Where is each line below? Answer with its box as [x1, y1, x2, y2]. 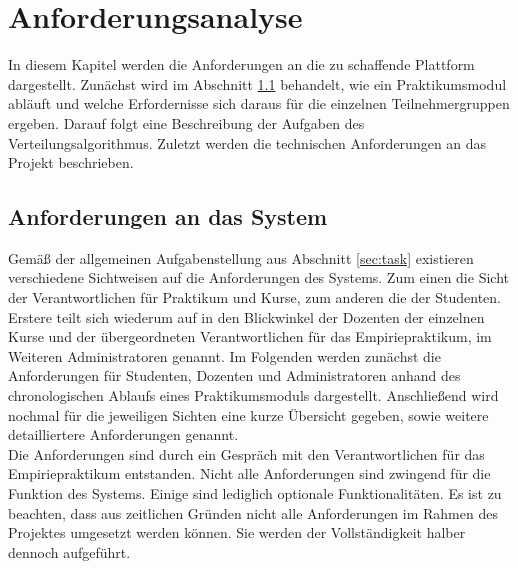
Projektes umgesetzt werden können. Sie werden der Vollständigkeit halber [8, 522, 466, 543]
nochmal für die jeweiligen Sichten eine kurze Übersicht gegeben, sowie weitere [8, 404, 489, 425]
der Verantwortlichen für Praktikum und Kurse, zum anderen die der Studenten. [8, 287, 501, 308]
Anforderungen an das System [8, 201, 328, 232]
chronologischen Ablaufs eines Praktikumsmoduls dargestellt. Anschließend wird [8, 385, 499, 406]
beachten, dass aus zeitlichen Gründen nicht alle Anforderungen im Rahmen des [8, 502, 498, 523]
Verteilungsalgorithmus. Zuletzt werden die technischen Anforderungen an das [8, 132, 487, 153]
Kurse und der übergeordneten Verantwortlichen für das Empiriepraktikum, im [8, 326, 492, 347]
